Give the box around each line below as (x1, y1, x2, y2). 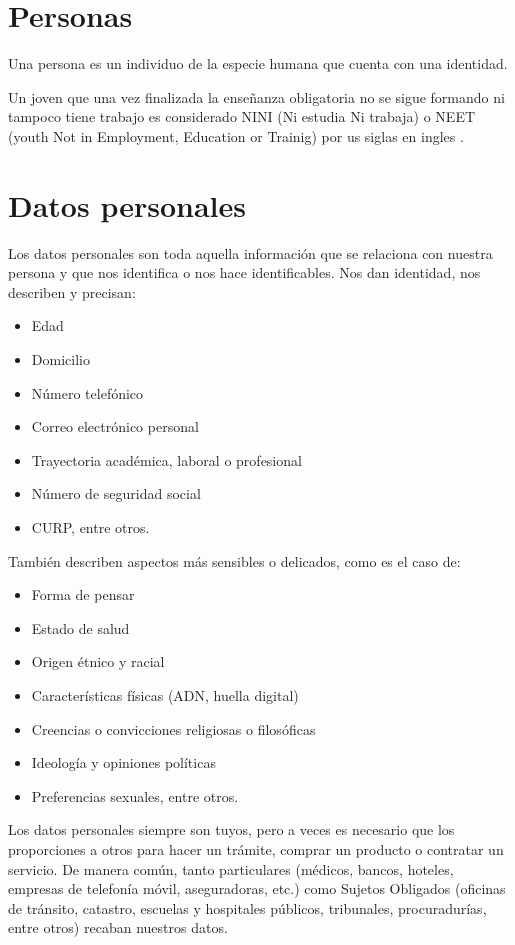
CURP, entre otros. (31, 516, 150, 537)
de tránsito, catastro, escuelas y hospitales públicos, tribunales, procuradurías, (8, 897, 487, 918)
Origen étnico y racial (31, 651, 165, 672)
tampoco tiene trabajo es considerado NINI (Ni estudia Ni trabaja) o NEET (8, 106, 476, 127)
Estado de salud (31, 617, 130, 638)
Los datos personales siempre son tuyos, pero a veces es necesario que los (8, 819, 455, 840)
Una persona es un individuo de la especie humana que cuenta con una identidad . (8, 53, 508, 74)
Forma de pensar (31, 584, 135, 605)
